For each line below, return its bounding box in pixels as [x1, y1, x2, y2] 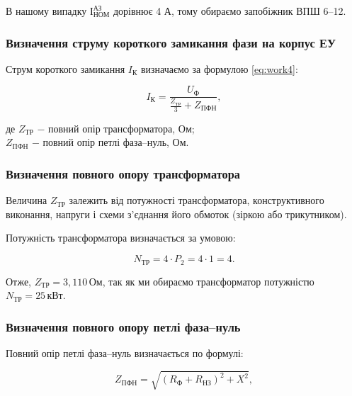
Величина [6, 193, 47, 208]
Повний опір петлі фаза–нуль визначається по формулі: [6, 345, 244, 360]
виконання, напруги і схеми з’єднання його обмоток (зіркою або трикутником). [6, 206, 347, 221]
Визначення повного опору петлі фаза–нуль [6, 317, 241, 335]
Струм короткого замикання [6, 61, 125, 76]
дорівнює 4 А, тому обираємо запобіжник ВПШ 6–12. [113, 4, 346, 18]
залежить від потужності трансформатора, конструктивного [69, 193, 324, 208]
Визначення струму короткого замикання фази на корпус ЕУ [6, 33, 336, 51]
